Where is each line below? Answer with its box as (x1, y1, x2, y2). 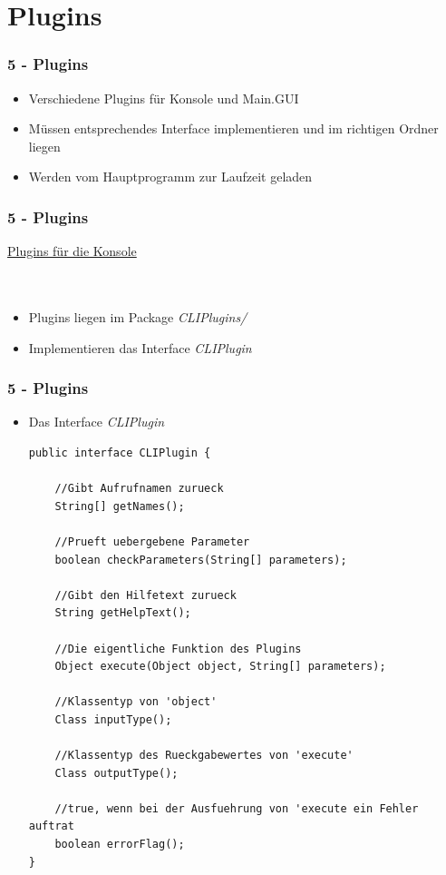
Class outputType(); (54, 766, 179, 780)
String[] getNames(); (54, 499, 185, 513)
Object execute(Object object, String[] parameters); (54, 660, 386, 673)
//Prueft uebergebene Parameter (54, 535, 250, 548)
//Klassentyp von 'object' (54, 695, 218, 709)
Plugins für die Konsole (7, 241, 137, 261)
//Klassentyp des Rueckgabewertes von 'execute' (54, 749, 354, 762)
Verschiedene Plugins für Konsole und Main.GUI (28, 88, 299, 107)
